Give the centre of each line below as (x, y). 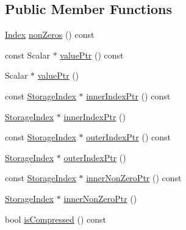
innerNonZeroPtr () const (134, 178)
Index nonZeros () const (50, 34)
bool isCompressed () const (56, 219)
